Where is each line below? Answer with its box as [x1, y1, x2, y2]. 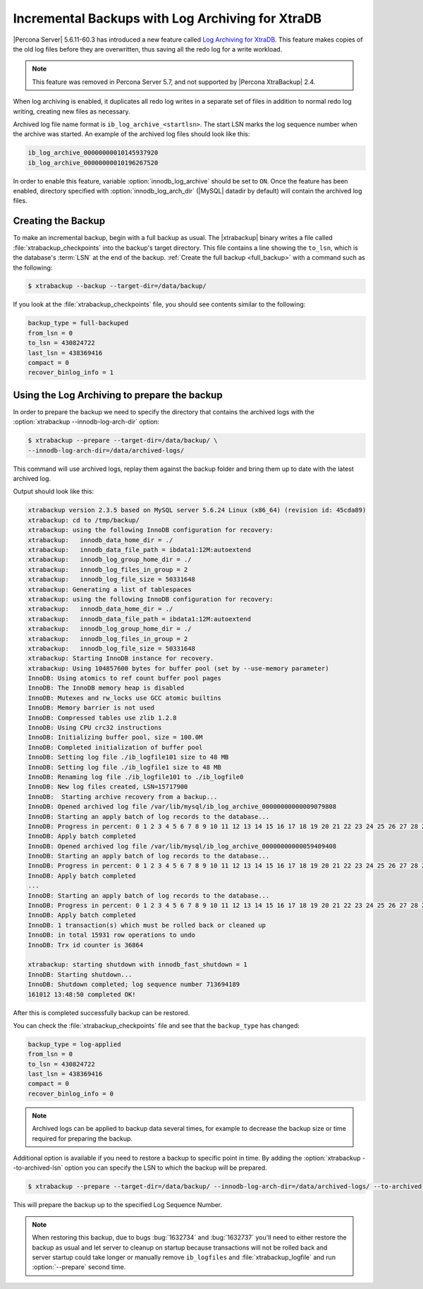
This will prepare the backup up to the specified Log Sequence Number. [13, 1201, 222, 1209]
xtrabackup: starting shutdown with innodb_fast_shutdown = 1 [27, 961, 247, 969]
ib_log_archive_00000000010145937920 [27, 149, 159, 157]
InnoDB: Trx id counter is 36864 [27, 941, 144, 949]
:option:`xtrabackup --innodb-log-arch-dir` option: [13, 417, 160, 426]
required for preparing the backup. [32, 1134, 133, 1143]
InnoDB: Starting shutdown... [27, 971, 133, 978]
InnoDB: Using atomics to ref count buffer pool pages [27, 674, 221, 683]
